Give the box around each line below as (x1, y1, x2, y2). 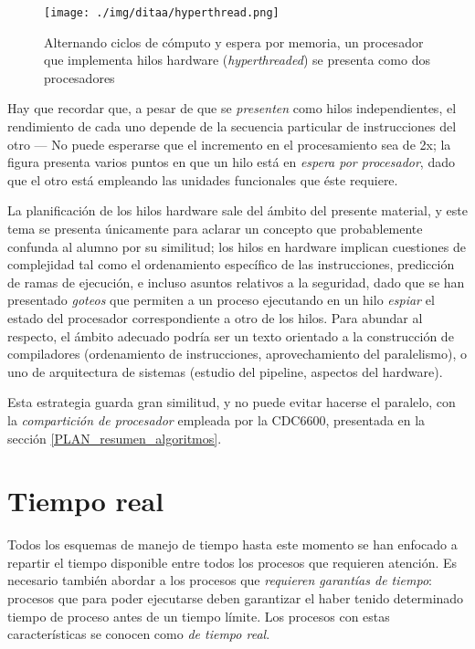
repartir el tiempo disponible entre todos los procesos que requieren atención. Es (7, 552, 458, 571)
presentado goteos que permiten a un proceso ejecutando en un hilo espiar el (7, 290, 435, 309)
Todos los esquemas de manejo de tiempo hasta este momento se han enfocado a (7, 535, 458, 554)
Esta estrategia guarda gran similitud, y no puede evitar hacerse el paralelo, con (7, 393, 456, 412)
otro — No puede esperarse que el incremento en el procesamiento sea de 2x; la (7, 134, 451, 153)
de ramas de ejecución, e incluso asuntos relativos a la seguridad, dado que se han (7, 272, 465, 291)
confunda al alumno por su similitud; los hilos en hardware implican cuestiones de (7, 236, 466, 256)
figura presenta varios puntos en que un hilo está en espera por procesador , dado (7, 152, 455, 172)
